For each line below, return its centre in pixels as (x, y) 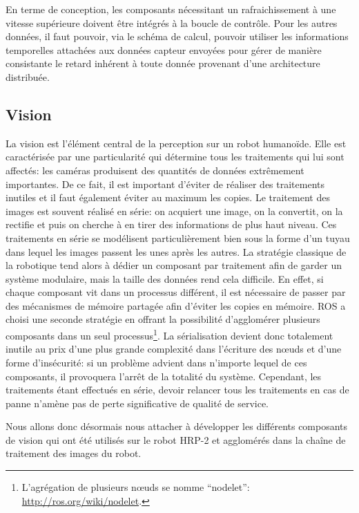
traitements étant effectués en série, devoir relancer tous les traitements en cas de (177, 390)
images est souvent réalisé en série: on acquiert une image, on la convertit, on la (174, 211)
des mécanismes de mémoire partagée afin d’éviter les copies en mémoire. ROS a (176, 305)
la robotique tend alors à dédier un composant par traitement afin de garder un (174, 265)
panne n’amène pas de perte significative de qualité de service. (137, 403)
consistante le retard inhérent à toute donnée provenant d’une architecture (163, 63)
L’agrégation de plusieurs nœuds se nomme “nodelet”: (136, 487)
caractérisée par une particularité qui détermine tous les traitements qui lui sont (175, 157)
